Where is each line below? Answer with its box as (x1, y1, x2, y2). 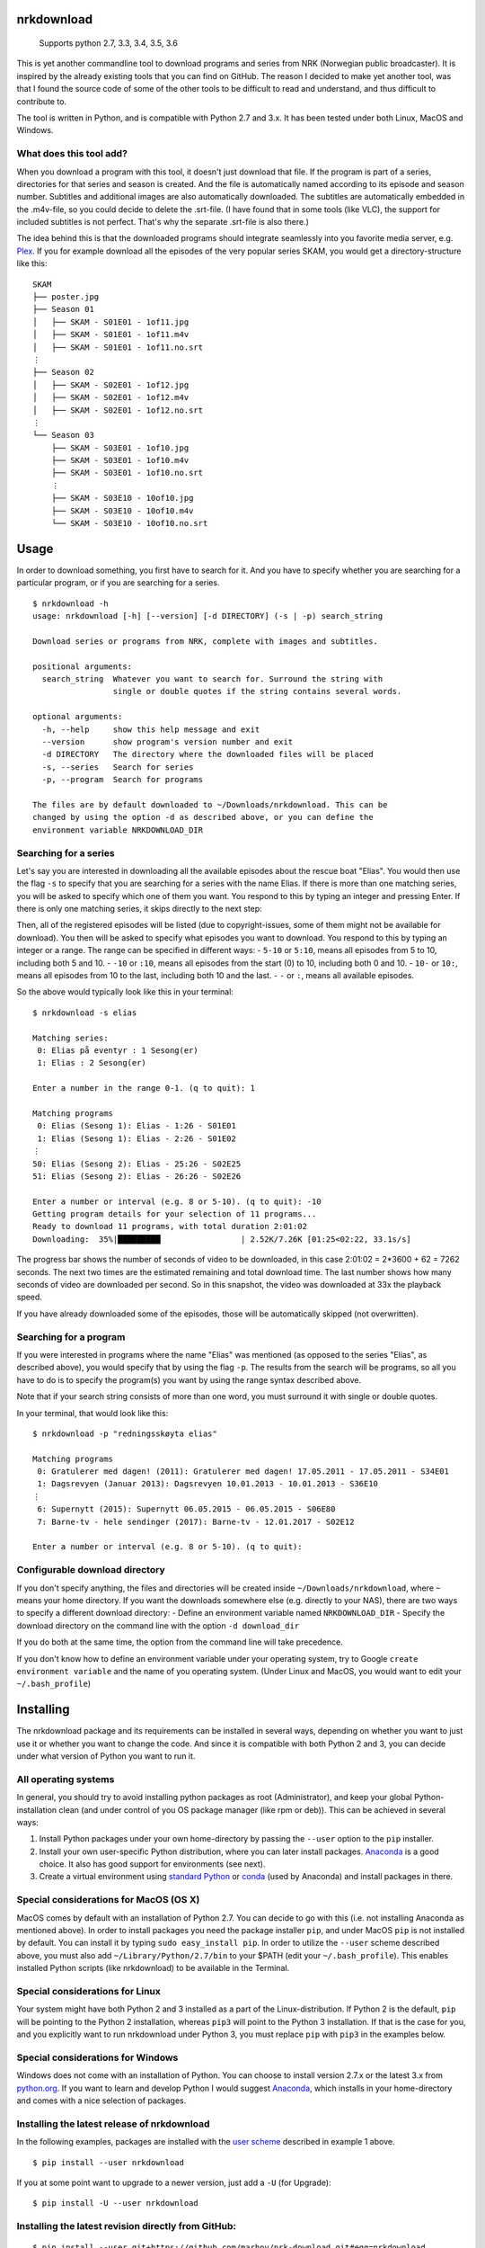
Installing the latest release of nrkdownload (16, 2118, 210, 2130)
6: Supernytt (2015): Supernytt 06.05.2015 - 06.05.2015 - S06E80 (37, 1504, 336, 1514)
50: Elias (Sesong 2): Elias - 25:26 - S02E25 (32, 1158, 242, 1169)
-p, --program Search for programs (41, 774, 204, 785)
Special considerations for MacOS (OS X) (16, 1894, 200, 1906)
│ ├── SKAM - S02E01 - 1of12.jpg (32, 379, 190, 390)
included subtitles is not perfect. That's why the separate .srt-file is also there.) (16, 217, 309, 227)
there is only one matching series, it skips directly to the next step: (16, 904, 262, 914)
